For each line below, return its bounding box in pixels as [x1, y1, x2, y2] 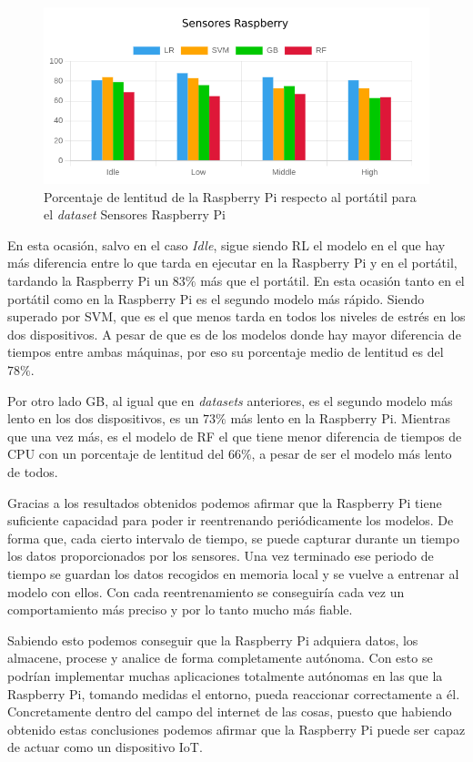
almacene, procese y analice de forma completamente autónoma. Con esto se [7, 648, 433, 667]
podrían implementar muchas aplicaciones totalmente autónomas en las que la [7, 665, 443, 685]
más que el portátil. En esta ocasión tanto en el [200, 271, 465, 290]
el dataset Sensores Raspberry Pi [44, 205, 226, 224]
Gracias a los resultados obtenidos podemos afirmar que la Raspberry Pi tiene [7, 493, 442, 512]
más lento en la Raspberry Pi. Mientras [230, 409, 450, 428]
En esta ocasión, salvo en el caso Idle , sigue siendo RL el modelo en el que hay [7, 235, 446, 254]
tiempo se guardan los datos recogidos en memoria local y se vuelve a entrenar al [7, 564, 459, 583]
